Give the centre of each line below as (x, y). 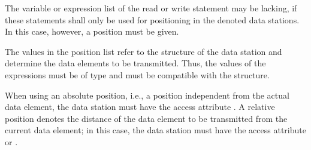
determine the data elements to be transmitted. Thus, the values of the (135, 63)
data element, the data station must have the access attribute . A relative (140, 107)
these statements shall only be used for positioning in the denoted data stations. (152, 19)
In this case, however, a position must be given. (92, 31)
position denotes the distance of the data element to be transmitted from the (146, 118)
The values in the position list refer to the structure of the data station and (144, 51)
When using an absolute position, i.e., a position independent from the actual (147, 95)
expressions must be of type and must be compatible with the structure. (137, 74)
